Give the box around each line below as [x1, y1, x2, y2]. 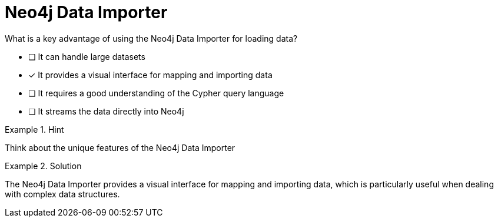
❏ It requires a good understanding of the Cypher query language [28, 88, 284, 98]
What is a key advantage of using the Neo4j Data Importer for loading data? [5, 33, 298, 43]
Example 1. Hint [5, 124, 64, 134]
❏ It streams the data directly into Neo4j [28, 106, 184, 116]
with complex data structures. [5, 189, 120, 199]
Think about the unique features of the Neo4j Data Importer [5, 142, 235, 153]
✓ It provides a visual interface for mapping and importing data [28, 69, 273, 80]
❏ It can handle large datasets [28, 51, 145, 62]
